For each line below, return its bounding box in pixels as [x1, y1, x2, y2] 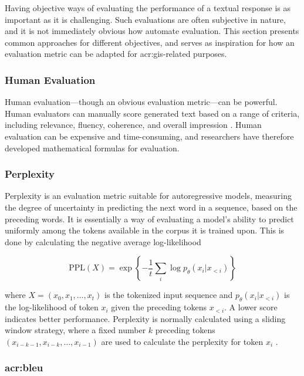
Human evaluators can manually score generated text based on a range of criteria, [5, 107, 300, 119]
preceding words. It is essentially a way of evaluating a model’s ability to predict [5, 212, 294, 225]
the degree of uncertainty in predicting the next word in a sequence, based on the [5, 201, 298, 213]
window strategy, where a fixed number [5, 324, 146, 336]
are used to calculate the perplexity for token [101, 335, 264, 347]
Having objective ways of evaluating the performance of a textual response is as [5, 2, 291, 13]
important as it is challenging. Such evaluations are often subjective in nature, [5, 13, 286, 25]
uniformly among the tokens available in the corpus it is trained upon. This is [5, 224, 285, 236]
